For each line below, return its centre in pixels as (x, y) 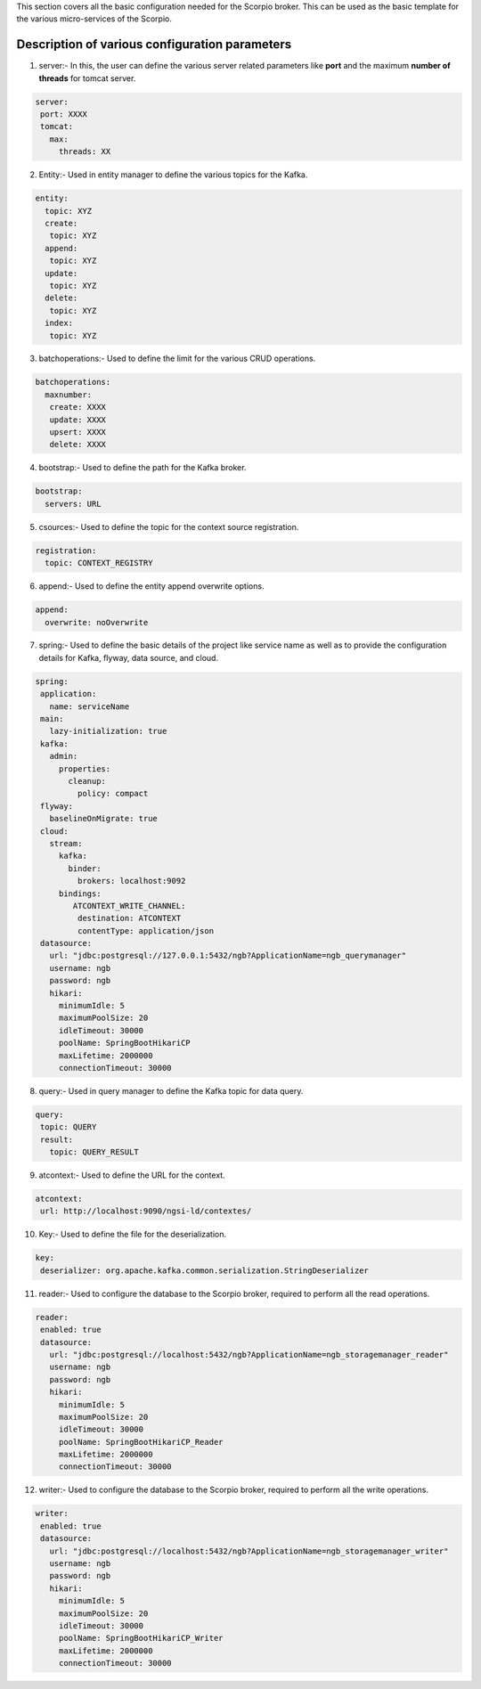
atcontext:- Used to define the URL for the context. (132, 1175)
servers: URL (73, 504)
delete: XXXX (78, 445)
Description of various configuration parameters (154, 45)
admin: (64, 756)
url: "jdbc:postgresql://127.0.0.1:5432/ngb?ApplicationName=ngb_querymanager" (228, 956)
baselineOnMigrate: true (103, 819)
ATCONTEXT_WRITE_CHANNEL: (129, 906)
